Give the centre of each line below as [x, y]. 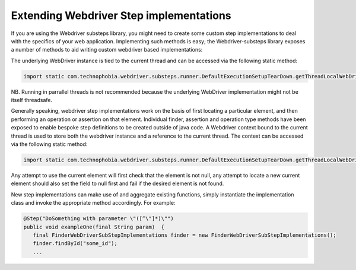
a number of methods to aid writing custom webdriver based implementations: [107, 50]
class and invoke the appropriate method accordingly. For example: [93, 203]
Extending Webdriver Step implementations [121, 15]
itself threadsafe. [32, 100]
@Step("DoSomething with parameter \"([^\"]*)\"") [99, 219]
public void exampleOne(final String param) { [94, 227]
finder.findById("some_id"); [75, 244]
